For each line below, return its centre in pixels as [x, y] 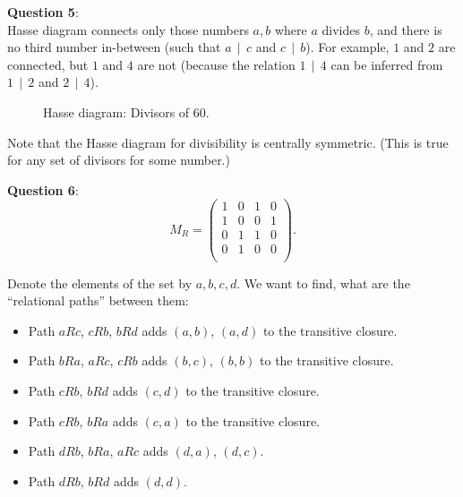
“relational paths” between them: [98, 300]
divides [341, 29]
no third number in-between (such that [114, 47]
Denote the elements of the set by [100, 283]
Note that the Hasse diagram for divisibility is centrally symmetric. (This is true [228, 142]
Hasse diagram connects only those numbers [128, 29]
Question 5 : [43, 12]
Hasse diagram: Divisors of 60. [126, 111]
